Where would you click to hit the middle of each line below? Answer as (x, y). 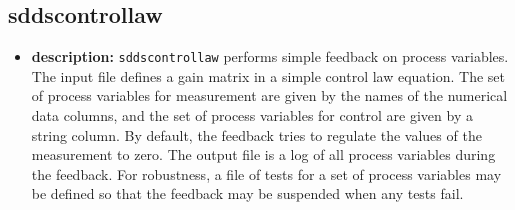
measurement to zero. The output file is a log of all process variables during (263, 154)
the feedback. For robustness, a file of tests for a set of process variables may (266, 173)
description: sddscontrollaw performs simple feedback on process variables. (270, 56)
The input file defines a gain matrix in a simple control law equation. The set (268, 75)
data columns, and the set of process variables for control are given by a (252, 115)
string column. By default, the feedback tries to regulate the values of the (256, 134)
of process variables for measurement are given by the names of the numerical (269, 95)
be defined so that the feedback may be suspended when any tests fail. (247, 193)
